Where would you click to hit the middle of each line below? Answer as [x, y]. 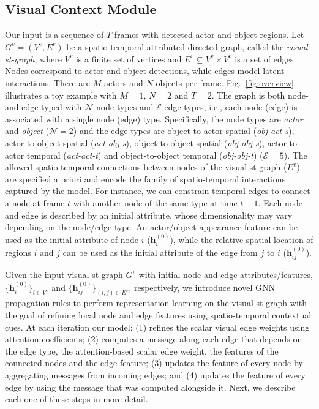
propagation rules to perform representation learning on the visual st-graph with [156, 303]
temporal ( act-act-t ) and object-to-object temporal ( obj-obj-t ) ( [145, 155]
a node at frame [35, 202]
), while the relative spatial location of [242, 239]
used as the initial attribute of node [72, 239]
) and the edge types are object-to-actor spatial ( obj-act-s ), [184, 131]
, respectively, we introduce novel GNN [202, 287]
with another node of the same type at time [155, 202]
